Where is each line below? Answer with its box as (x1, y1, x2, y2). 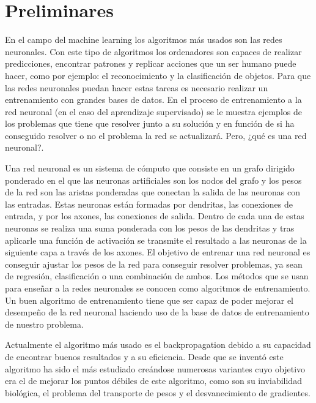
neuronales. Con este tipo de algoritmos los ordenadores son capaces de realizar (5, 45, 302, 58)
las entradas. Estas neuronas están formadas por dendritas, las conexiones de (5, 197, 293, 210)
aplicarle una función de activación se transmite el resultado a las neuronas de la (5, 233, 307, 246)
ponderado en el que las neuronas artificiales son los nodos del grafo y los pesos (5, 173, 302, 186)
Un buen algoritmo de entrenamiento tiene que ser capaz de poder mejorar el (5, 293, 294, 306)
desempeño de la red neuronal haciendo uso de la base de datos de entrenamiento (5, 306, 309, 318)
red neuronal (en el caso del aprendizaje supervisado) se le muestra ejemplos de (5, 105, 302, 118)
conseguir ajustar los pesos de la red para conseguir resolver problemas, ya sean (5, 257, 303, 270)
